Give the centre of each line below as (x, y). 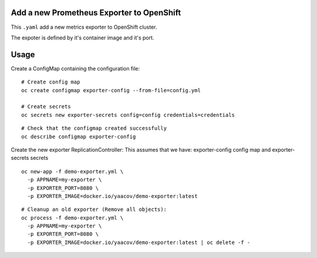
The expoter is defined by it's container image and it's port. (82, 38)
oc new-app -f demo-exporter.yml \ (72, 171)
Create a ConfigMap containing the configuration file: (75, 68)
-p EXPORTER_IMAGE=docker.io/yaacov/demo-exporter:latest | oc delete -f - (139, 242)
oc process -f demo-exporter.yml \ (72, 218)
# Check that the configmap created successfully (94, 128)
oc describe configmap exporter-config (79, 136)
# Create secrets (46, 107)
